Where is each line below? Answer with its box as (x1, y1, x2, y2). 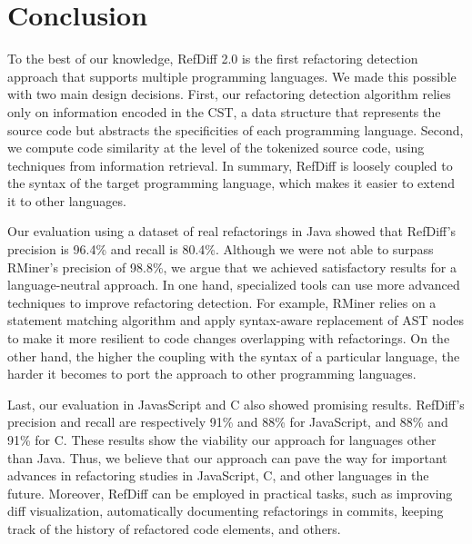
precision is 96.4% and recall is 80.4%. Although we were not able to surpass (7, 240, 434, 259)
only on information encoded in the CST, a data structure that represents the (7, 102, 441, 121)
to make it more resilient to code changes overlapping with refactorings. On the (7, 329, 450, 348)
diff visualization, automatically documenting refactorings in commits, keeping (7, 501, 444, 520)
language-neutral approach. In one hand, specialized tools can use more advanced (7, 275, 460, 294)
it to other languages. (7, 191, 126, 210)
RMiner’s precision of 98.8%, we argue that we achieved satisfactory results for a (7, 257, 457, 276)
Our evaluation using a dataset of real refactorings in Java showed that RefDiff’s (7, 222, 457, 241)
